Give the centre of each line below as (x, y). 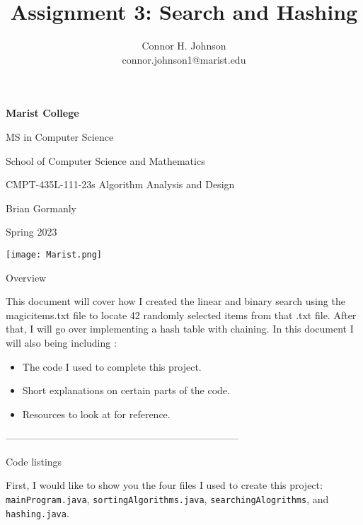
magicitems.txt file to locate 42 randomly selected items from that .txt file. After (181, 315)
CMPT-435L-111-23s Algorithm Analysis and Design (120, 184)
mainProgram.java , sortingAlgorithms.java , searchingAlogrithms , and (167, 499)
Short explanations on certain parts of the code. (126, 390)
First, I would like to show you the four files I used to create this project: (164, 485)
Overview (26, 277)
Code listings (34, 461)
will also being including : (61, 342)
